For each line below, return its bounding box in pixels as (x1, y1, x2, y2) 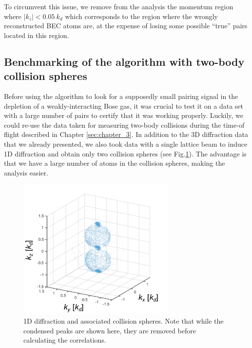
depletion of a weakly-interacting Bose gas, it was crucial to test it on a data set (4, 100, 243, 111)
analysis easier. (4, 167, 48, 177)
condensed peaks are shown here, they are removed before (23, 325, 196, 335)
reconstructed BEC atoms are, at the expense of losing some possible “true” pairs (4, 20, 248, 31)
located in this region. (4, 30, 69, 40)
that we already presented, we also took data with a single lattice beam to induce (4, 138, 248, 149)
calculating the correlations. (23, 335, 106, 345)
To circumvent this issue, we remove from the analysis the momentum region (4, 1, 233, 11)
